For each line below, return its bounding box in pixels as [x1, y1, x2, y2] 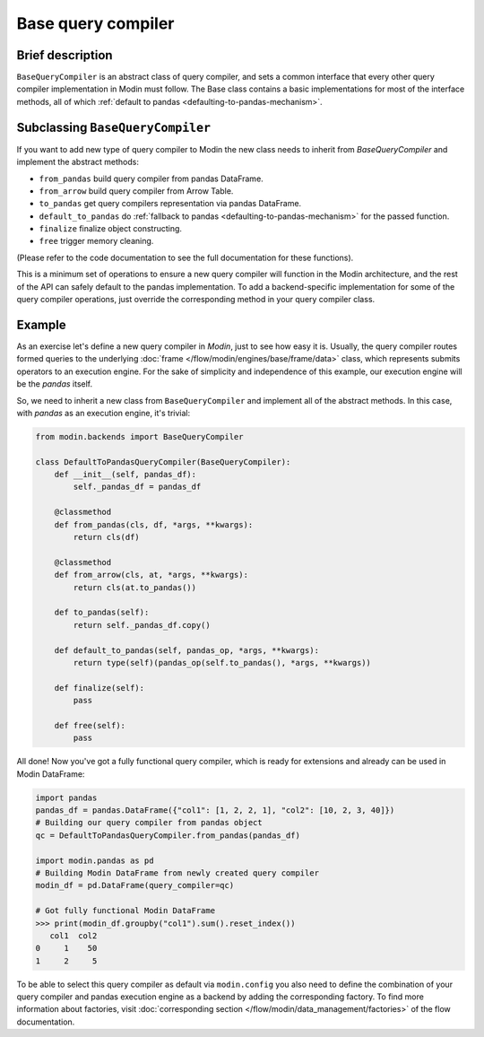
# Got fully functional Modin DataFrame [35, 906, 215, 916]
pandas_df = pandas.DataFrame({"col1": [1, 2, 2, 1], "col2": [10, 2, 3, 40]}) [35, 806, 395, 815]
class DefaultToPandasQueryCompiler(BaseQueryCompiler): [35, 457, 291, 466]
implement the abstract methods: [16, 157, 139, 168]
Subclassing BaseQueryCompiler [16, 119, 211, 135]
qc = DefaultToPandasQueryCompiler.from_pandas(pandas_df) [35, 830, 300, 841]
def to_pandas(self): [54, 607, 150, 618]
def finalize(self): [54, 683, 145, 693]
